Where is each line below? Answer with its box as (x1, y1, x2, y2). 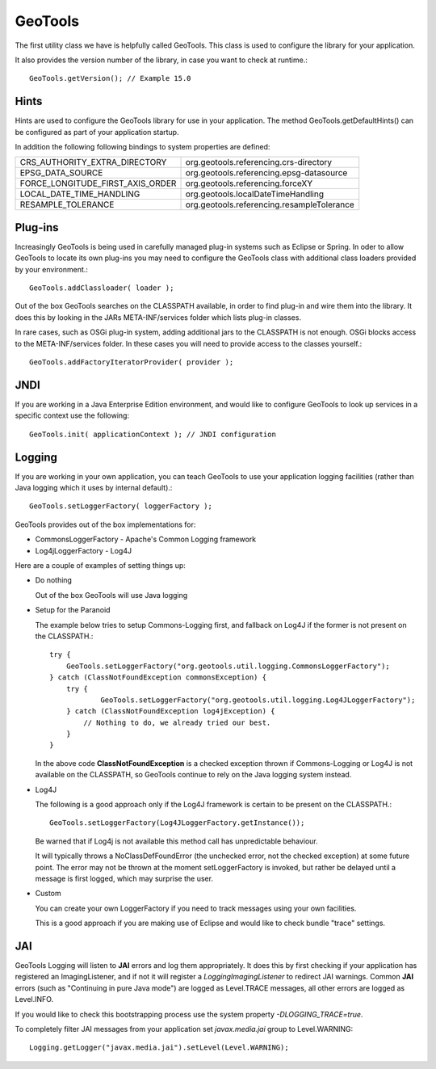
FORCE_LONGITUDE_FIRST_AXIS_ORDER (19, 178, 177, 189)
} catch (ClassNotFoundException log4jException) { (65, 707, 275, 716)
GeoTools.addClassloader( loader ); (29, 284, 174, 293)
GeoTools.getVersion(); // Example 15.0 (29, 74, 191, 83)
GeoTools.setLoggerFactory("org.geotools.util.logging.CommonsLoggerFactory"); (65, 661, 391, 671)
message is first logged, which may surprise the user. (35, 873, 214, 883)
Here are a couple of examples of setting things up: (15, 560, 186, 570)
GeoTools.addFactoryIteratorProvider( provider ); (29, 358, 234, 367)
